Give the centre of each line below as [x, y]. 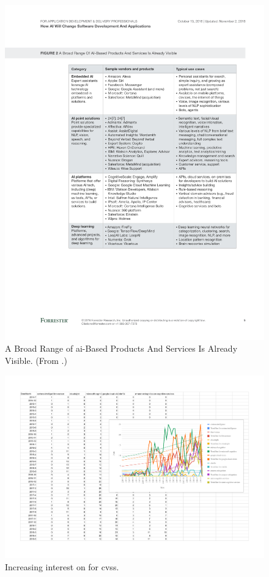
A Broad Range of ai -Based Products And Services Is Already [121, 348]
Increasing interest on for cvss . [62, 566]
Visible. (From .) [36, 361]
